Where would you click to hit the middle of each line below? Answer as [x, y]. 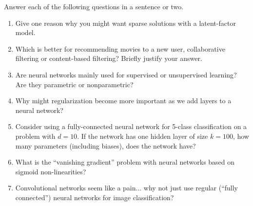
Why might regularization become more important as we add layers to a [123, 101]
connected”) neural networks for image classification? [95, 197]
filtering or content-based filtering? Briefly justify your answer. [109, 58]
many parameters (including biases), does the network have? [106, 145]
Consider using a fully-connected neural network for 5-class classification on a [131, 126]
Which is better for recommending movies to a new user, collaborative [120, 48]
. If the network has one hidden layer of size [143, 136]
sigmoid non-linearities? [51, 171]
